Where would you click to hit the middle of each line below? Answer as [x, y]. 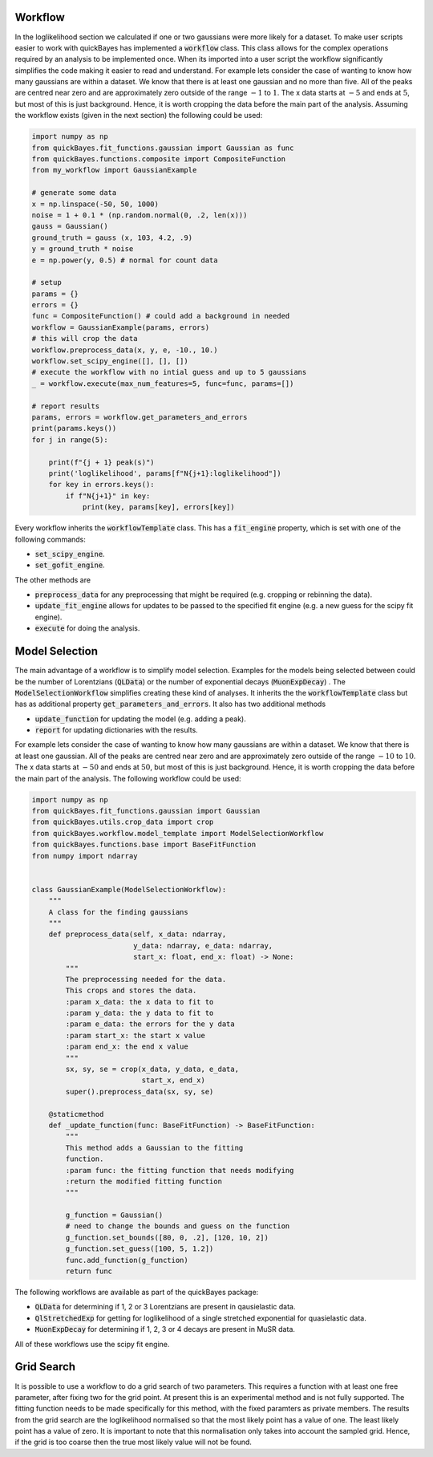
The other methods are [53, 580]
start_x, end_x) [174, 1080]
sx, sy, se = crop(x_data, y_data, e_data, [152, 1069]
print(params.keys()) [74, 428]
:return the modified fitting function [144, 1181]
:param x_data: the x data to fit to [140, 1002]
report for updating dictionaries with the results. [116, 730]
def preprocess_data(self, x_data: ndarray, [138, 934]
